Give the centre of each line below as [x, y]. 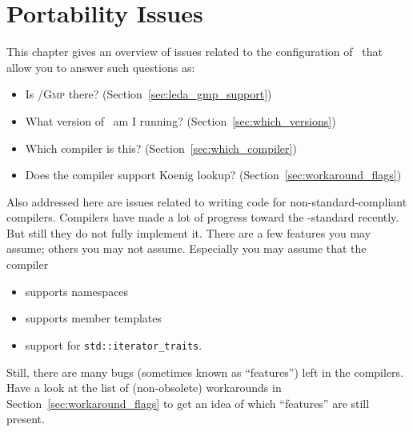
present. [26, 419]
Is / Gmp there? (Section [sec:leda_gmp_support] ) [148, 94]
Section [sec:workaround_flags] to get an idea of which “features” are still [188, 403]
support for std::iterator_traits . [114, 344]
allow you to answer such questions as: [101, 67]
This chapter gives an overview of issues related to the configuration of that [194, 52]
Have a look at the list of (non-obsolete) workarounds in [144, 388]
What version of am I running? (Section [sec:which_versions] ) [180, 120]
